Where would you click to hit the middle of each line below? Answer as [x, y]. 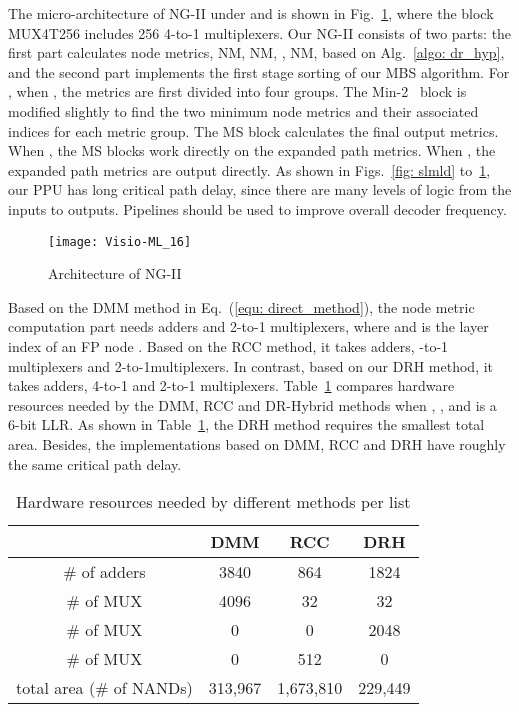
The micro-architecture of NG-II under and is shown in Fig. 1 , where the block [251, 13]
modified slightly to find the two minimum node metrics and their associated [243, 110]
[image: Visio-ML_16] [120, 241]
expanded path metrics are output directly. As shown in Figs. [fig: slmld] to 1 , [249, 169]
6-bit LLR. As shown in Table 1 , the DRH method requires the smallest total [246, 424]
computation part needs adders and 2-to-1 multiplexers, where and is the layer [248, 326]
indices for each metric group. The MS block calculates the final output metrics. [253, 130]
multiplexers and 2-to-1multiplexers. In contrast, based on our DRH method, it [251, 365]
